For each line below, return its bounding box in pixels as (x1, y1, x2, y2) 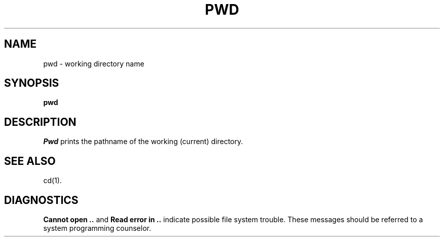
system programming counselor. (43, 223, 151, 232)
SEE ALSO (4, 154, 56, 167)
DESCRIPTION (4, 115, 77, 128)
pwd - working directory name (43, 59, 144, 68)
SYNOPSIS (4, 77, 59, 90)
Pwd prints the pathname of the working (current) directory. (43, 137, 243, 146)
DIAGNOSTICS (4, 193, 79, 206)
